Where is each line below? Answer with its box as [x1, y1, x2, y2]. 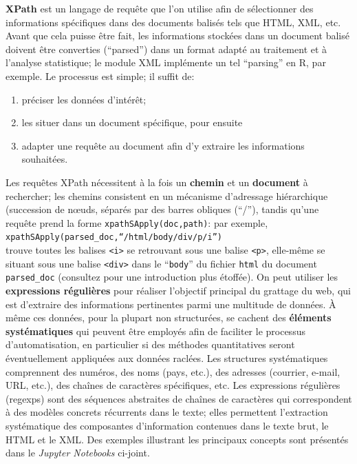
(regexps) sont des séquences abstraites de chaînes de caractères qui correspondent [6, 391, 352, 405]
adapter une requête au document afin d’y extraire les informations [21, 138, 305, 152]
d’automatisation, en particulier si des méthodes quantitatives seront [6, 337, 295, 352]
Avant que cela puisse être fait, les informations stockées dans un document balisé [6, 28, 349, 43]
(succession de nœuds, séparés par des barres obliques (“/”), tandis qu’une [6, 202, 319, 216]
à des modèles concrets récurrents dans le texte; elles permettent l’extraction [6, 405, 328, 419]
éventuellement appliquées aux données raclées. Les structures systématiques [6, 350, 328, 365]
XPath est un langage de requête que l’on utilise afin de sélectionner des [6, 1, 314, 15]
